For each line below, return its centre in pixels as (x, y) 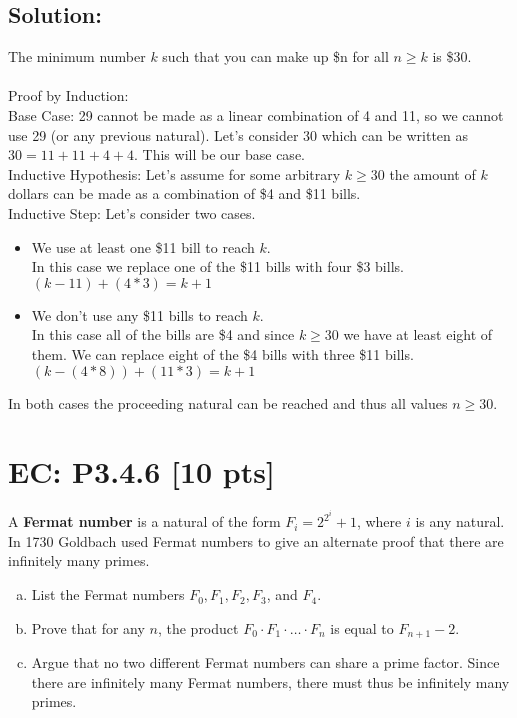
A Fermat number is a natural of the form (144, 521)
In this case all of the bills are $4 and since (163, 334)
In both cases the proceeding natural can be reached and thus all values (228, 402)
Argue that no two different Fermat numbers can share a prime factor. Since (265, 662)
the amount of (432, 173)
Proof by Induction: (68, 95)
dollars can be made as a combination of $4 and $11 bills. (184, 193)
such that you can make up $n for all (275, 56)
